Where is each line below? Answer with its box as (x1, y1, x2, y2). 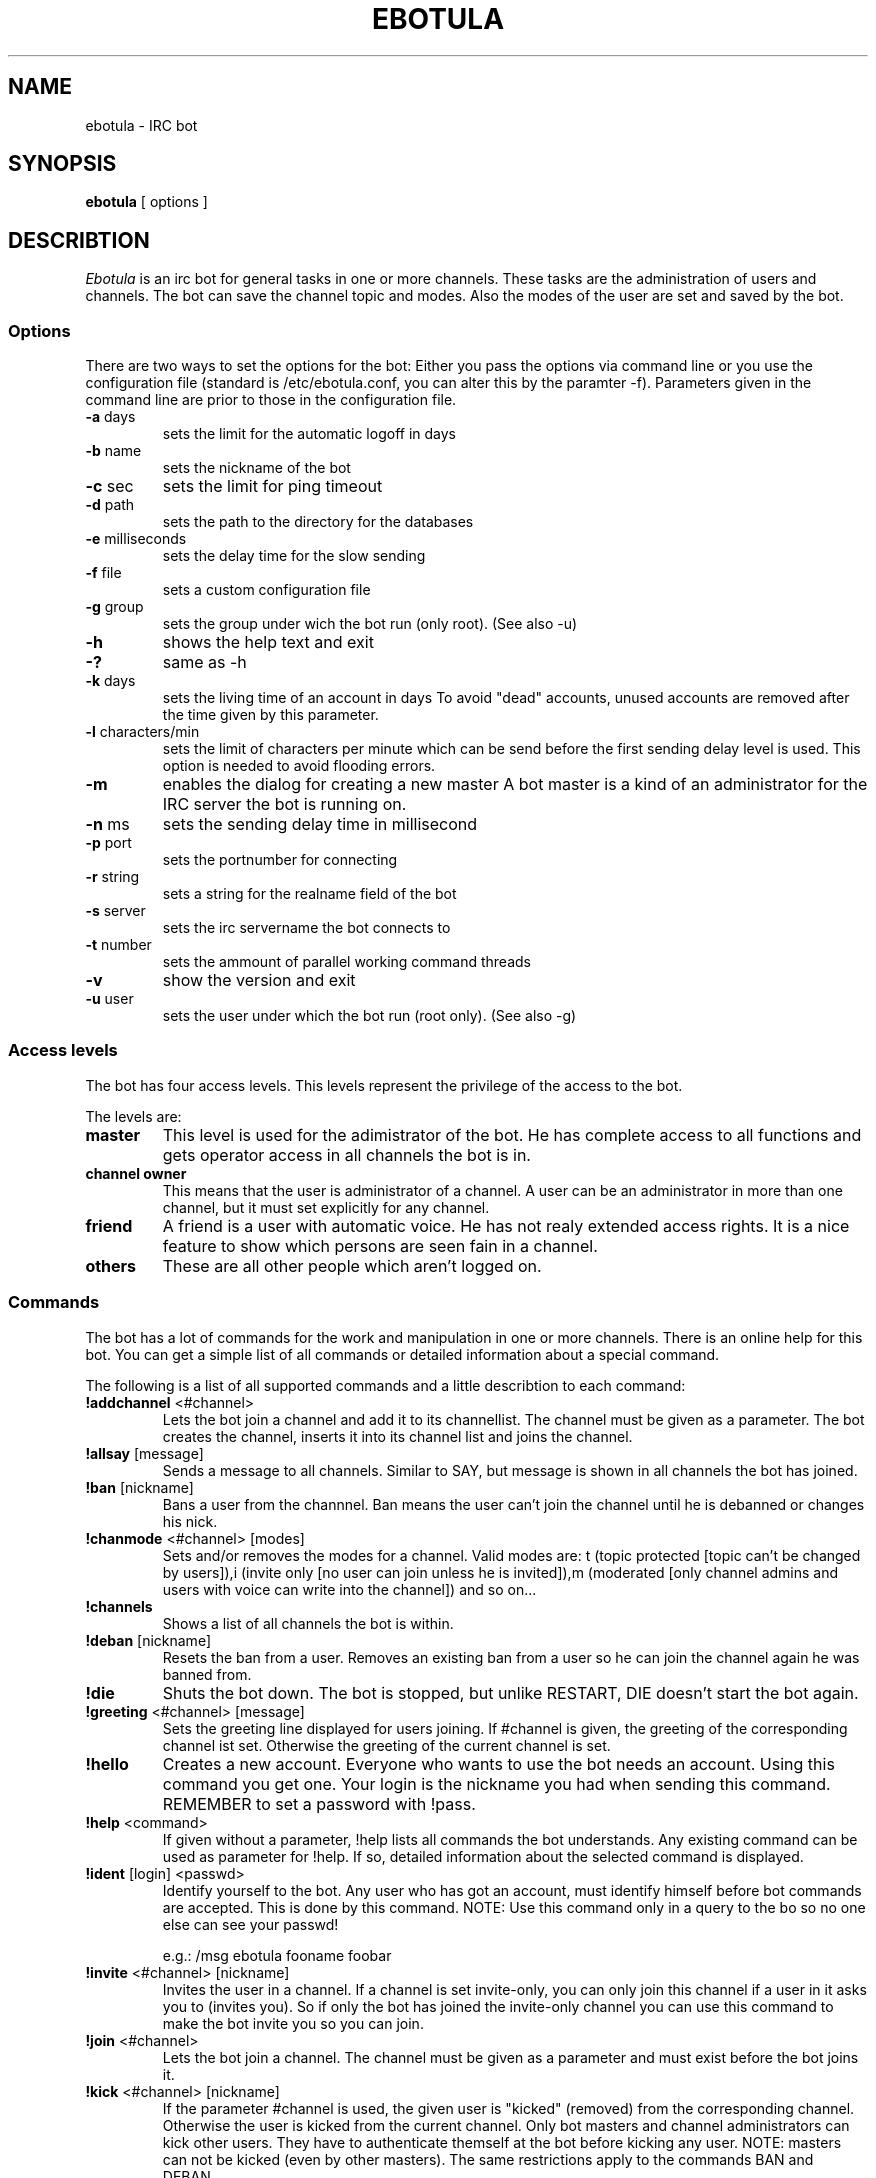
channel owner (85, 1164, 187, 1182)
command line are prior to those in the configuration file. (85, 391, 457, 409)
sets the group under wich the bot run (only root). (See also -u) (162, 615, 578, 633)
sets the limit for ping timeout (162, 476, 383, 497)
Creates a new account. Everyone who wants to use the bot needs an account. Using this (162, 1753, 835, 1774)
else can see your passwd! (162, 1915, 339, 1933)
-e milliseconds (85, 530, 187, 548)
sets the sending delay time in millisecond (162, 814, 478, 835)
